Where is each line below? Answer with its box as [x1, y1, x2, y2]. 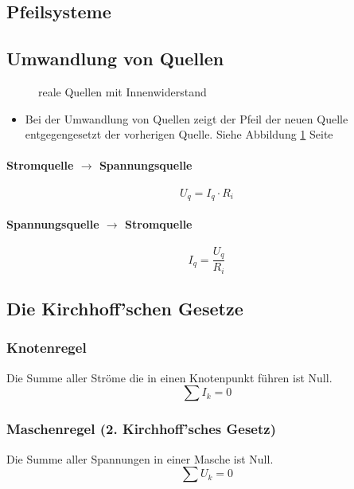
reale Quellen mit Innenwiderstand [38, 83, 207, 100]
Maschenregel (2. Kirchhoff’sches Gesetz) [6, 419, 276, 439]
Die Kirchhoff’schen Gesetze [6, 296, 243, 321]
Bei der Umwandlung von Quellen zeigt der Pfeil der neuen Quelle [25, 110, 348, 127]
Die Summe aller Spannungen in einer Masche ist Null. [6, 450, 274, 467]
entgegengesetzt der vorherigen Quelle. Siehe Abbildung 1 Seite [25, 126, 333, 143]
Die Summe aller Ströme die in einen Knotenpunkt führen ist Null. [6, 369, 333, 385]
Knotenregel [6, 338, 87, 358]
